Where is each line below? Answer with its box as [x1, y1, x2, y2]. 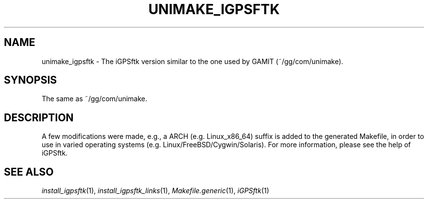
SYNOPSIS [4, 74, 57, 87]
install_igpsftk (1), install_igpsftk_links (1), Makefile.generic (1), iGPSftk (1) [42, 186, 269, 195]
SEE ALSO [4, 165, 54, 178]
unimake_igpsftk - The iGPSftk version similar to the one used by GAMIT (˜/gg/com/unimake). [42, 57, 343, 66]
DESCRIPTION [4, 111, 74, 124]
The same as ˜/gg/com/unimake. [42, 94, 148, 103]
